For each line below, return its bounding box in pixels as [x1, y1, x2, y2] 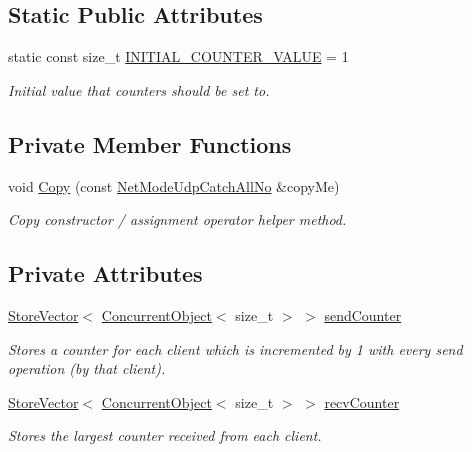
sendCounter [324, 304, 402, 325]
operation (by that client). [8, 358, 166, 379]
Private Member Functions [8, 128, 292, 159]
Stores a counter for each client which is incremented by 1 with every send [8, 338, 463, 359]
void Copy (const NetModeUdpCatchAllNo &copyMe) [8, 175, 340, 196]
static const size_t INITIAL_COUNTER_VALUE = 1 [8, 46, 349, 67]
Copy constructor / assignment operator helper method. [8, 209, 347, 230]
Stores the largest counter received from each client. [8, 425, 322, 446]
